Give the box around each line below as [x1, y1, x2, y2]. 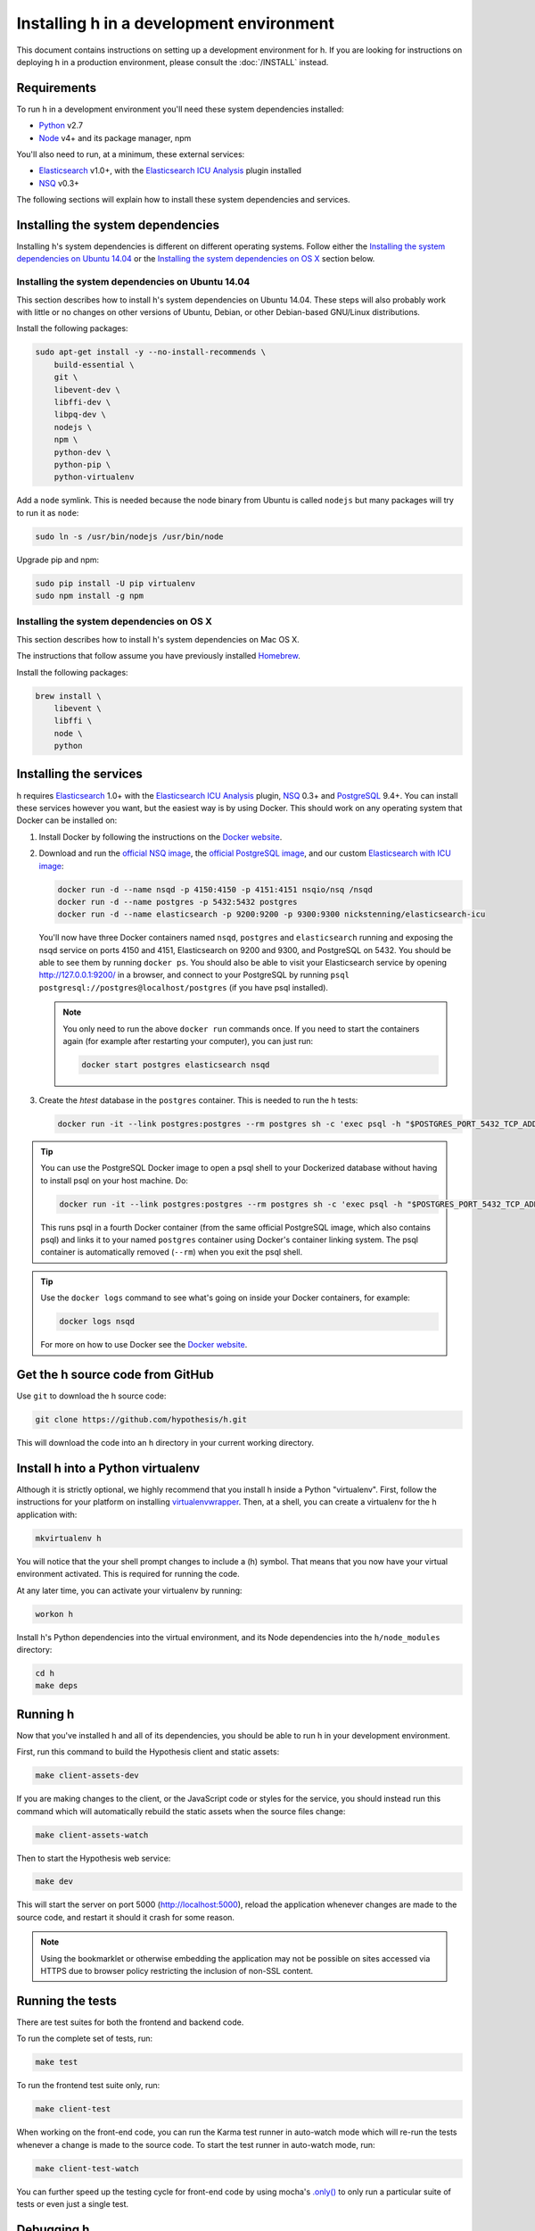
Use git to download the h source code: [16, 1390, 167, 1401]
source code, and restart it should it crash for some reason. [16, 1912, 235, 1922]
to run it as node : [16, 507, 79, 518]
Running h [16, 1706, 75, 1721]
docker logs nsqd [59, 1316, 136, 1327]
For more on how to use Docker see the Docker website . [40, 1339, 248, 1350]
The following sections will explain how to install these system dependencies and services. [16, 195, 351, 205]
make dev [35, 1877, 74, 1887]
